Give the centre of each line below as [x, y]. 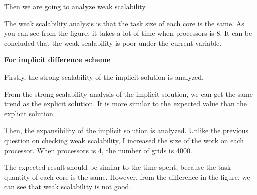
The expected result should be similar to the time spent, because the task [118, 167]
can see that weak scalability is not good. [68, 187]
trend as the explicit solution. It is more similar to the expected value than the [126, 104]
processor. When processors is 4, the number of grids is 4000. [98, 150]
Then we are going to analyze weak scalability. [76, 6]
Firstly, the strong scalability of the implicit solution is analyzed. [104, 76]
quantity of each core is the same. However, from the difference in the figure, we [127, 177]
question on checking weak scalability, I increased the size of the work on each [124, 140]
